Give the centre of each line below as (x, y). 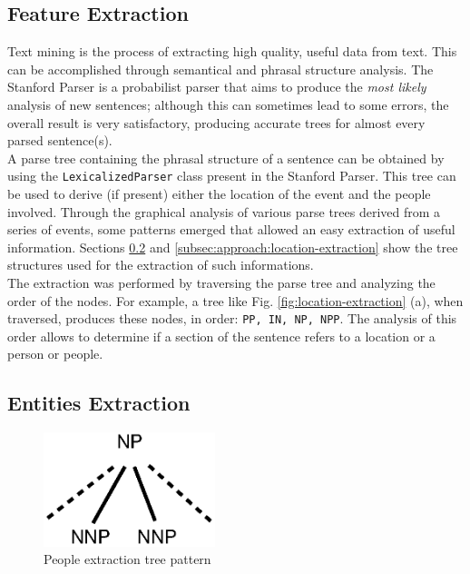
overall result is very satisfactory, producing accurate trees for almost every (216, 122)
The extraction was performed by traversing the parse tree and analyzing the (221, 282)
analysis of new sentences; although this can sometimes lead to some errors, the (228, 104)
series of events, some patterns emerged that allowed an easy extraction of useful (231, 229)
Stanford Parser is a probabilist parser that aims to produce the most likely (217, 87)
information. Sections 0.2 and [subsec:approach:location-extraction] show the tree (233, 247)
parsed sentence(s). (60, 140)
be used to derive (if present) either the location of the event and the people (219, 194)
